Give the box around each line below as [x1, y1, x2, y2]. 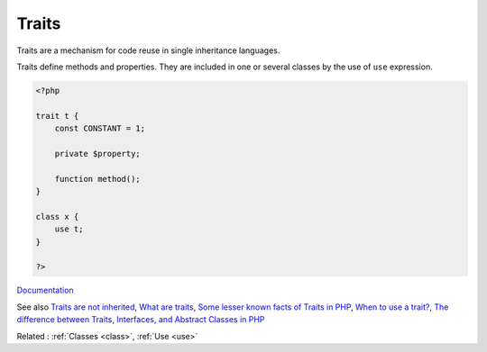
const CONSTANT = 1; [54, 123, 146, 134]
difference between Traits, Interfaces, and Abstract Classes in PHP [16, 314, 265, 325]
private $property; [54, 149, 142, 158]
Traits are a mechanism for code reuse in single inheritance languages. [16, 45, 280, 56]
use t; [54, 224, 84, 234]
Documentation [16, 284, 74, 296]
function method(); [54, 174, 142, 184]
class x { [35, 212, 79, 221]
